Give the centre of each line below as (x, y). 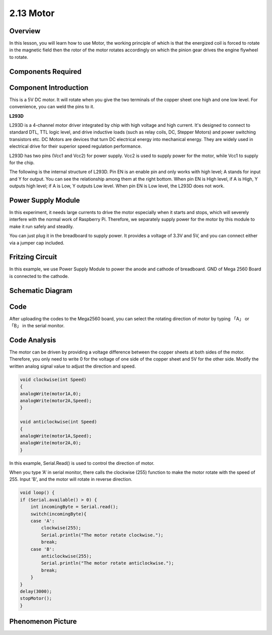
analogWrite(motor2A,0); (51, 443)
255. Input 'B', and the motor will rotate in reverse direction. (71, 479)
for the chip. (22, 162)
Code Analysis (33, 340)
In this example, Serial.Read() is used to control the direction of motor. (82, 463)
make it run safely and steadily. (42, 226)
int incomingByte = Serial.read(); (74, 507)
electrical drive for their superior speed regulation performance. (76, 147)
